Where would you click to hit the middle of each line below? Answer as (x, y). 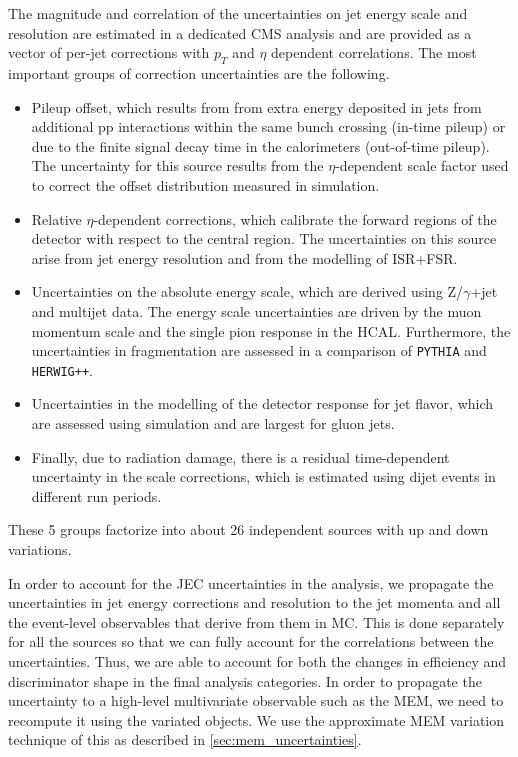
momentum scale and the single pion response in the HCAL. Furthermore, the (271, 330)
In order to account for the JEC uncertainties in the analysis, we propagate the (251, 582)
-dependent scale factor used (422, 165)
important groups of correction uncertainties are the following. (199, 72)
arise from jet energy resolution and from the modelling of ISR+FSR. (244, 257)
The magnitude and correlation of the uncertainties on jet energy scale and (238, 13)
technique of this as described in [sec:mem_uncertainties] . (185, 739)
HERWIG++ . (62, 369)
